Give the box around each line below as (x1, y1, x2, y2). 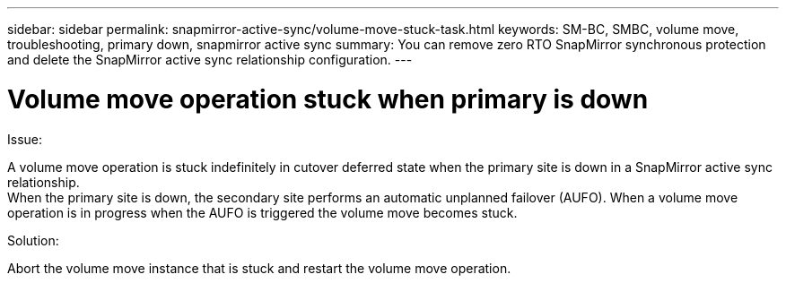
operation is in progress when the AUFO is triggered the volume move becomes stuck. (7, 204, 518, 220)
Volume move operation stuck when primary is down (7, 83, 649, 115)
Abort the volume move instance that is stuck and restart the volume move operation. (7, 260, 511, 276)
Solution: (7, 232, 59, 248)
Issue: (7, 131, 43, 147)
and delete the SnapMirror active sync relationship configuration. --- (7, 52, 413, 67)
